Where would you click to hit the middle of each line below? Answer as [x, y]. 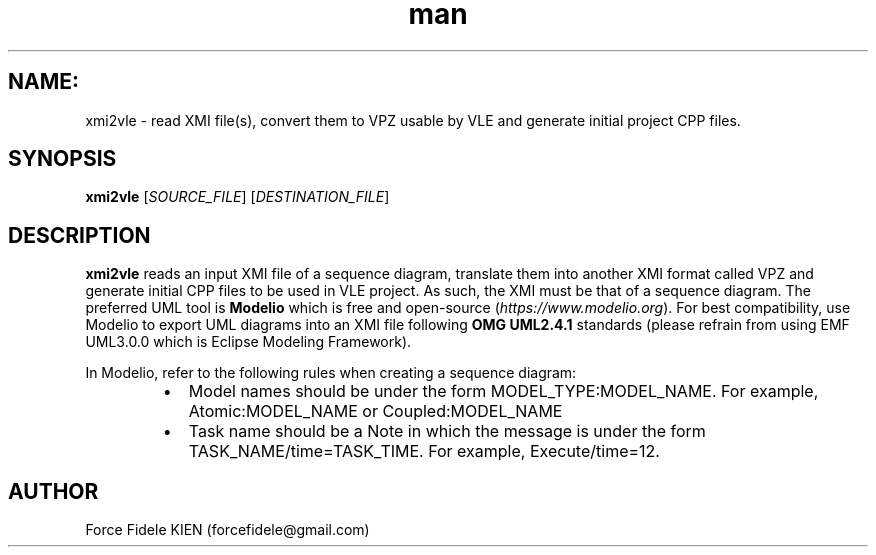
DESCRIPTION [79, 235]
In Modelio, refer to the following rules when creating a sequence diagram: [331, 373]
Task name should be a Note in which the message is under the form [447, 431]
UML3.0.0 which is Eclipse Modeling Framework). [248, 342]
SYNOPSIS [62, 159]
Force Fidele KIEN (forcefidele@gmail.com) [227, 530]
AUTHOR [53, 491]
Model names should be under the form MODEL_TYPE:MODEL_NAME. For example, [503, 391]
